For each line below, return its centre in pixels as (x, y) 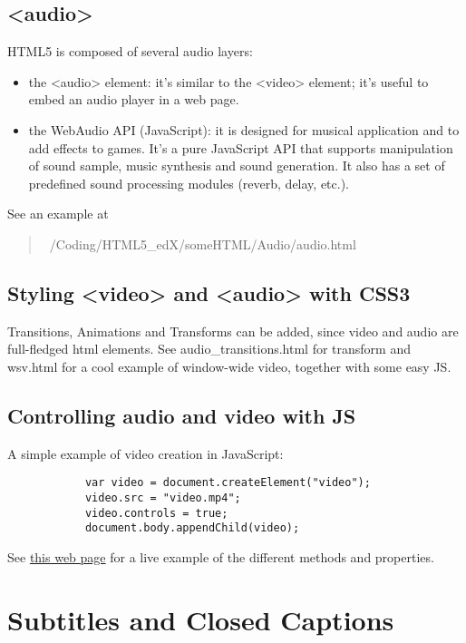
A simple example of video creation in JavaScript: (146, 453)
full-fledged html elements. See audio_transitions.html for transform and (209, 349)
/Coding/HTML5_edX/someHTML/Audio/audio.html (203, 244)
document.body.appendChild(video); (192, 528)
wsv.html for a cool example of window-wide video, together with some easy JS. (229, 366)
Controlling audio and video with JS (182, 415)
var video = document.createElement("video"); (228, 483)
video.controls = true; (156, 513)
